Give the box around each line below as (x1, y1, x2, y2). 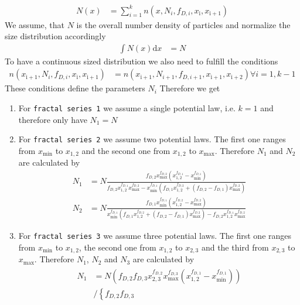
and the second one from (81, 144, 171, 156)
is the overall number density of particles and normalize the (76, 18, 291, 30)
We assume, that (5, 18, 65, 30)
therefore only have (18, 113, 87, 125)
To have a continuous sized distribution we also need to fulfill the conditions (5, 54, 278, 67)
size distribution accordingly (5, 30, 106, 42)
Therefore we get (159, 82, 220, 94)
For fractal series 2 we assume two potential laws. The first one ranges (18, 133, 286, 145)
